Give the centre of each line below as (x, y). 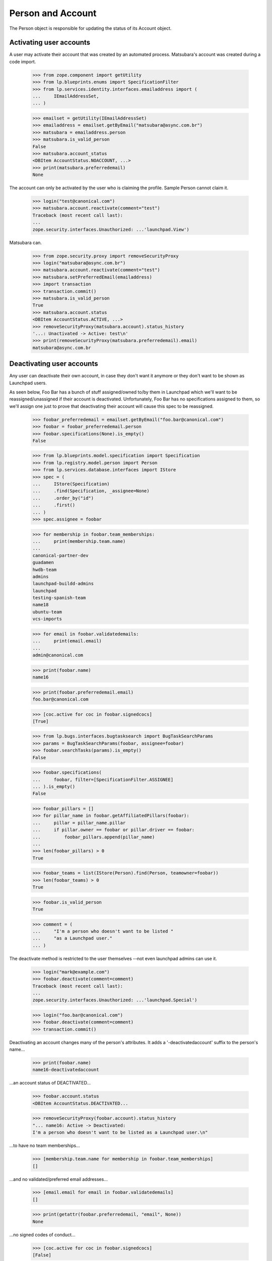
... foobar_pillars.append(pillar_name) (94, 837)
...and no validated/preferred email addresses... (58, 1179)
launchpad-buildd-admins (63, 584)
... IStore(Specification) (71, 484)
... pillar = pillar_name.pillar (79, 823)
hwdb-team (45, 569)
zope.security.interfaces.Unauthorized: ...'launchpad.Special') (115, 1000)
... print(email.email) (67, 641)
